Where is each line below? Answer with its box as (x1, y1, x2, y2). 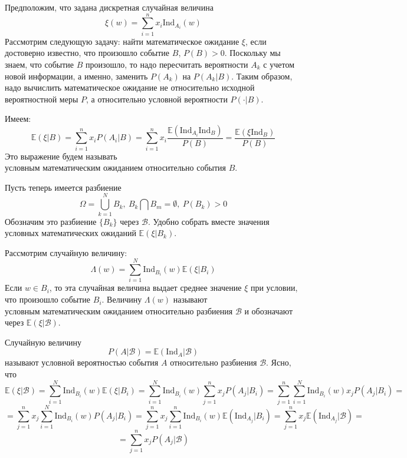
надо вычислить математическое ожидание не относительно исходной (5, 81, 255, 94)
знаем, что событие (5, 58, 74, 70)
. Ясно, (266, 356, 291, 369)
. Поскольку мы (224, 47, 281, 59)
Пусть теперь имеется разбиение (5, 181, 122, 193)
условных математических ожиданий (5, 227, 136, 239)
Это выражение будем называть (5, 150, 117, 162)
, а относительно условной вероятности (86, 92, 228, 105)
